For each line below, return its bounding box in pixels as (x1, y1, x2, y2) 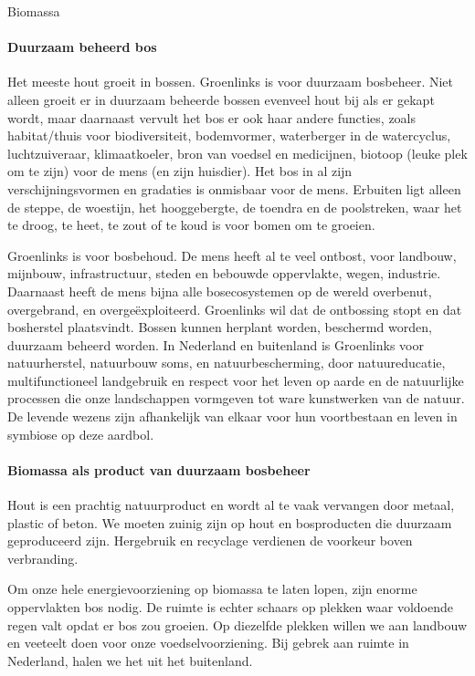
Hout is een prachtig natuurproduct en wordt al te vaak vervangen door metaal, (7, 495, 455, 515)
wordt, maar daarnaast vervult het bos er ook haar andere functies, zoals (7, 108, 417, 127)
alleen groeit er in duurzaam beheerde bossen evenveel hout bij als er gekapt (7, 89, 435, 109)
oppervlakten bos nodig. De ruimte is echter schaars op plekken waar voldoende (7, 598, 453, 617)
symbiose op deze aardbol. (7, 424, 154, 443)
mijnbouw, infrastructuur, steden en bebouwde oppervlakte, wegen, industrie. (7, 264, 441, 283)
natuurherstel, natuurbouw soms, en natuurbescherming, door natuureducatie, (7, 353, 446, 372)
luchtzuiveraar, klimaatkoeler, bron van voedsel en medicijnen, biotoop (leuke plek (7, 143, 468, 162)
